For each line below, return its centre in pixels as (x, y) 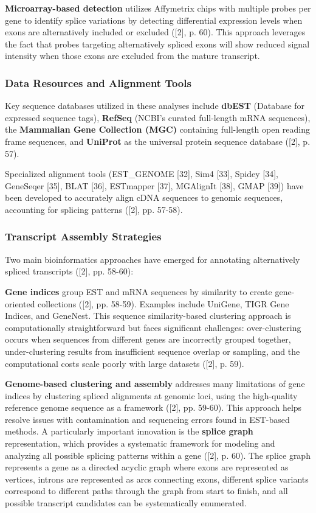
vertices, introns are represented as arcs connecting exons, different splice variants (157, 479)
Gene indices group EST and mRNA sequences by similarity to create (139, 291)
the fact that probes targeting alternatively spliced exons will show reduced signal (157, 44)
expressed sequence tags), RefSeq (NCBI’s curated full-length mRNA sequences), (158, 117)
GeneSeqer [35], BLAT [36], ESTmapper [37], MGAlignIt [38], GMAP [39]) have (154, 185)
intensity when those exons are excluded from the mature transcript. (132, 56)
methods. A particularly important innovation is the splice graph (129, 431)
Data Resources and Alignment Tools (98, 82)
